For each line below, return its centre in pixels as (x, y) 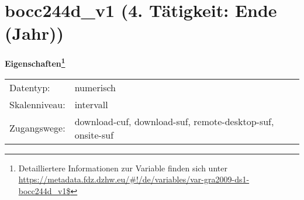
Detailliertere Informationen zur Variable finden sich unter (123, 168)
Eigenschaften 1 (35, 62)
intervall (91, 104)
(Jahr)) (34, 33)
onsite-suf (94, 135)
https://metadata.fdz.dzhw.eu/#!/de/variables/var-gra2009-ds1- (134, 179)
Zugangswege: (37, 128)
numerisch (95, 87)
